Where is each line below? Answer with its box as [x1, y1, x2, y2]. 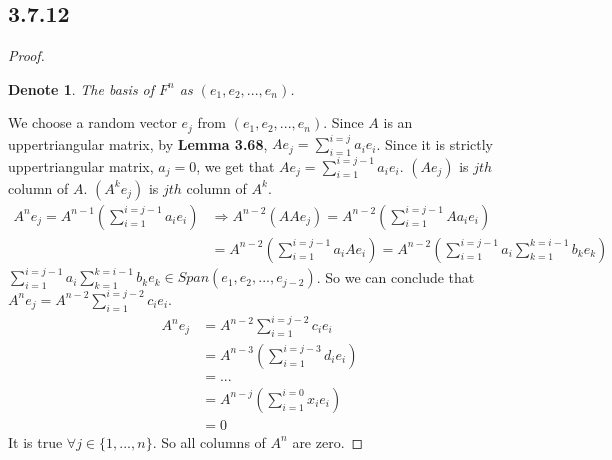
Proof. [8, 45, 45, 66]
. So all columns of [152, 431, 266, 452]
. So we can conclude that [316, 266, 475, 287]
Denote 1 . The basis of [8, 78, 155, 99]
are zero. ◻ [292, 431, 364, 452]
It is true [8, 431, 63, 452]
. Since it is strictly [376, 133, 493, 154]
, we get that [196, 155, 275, 176]
